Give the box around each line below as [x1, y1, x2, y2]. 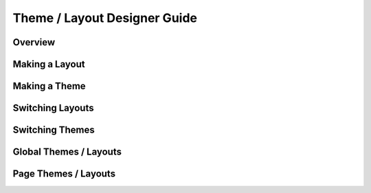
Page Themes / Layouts [12, 168, 116, 180]
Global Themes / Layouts [12, 146, 122, 158]
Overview [12, 36, 56, 48]
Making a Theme [12, 80, 86, 92]
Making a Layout [12, 58, 85, 70]
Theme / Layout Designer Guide [12, 10, 197, 25]
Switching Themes [12, 124, 95, 136]
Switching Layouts [12, 102, 94, 114]
